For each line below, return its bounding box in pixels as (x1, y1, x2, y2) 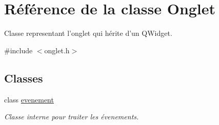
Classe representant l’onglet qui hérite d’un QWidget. (4, 28, 172, 38)
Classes (4, 70, 43, 86)
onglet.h (44, 45, 70, 55)
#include (4, 45, 33, 55)
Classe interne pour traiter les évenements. (4, 111, 139, 122)
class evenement (4, 94, 54, 105)
